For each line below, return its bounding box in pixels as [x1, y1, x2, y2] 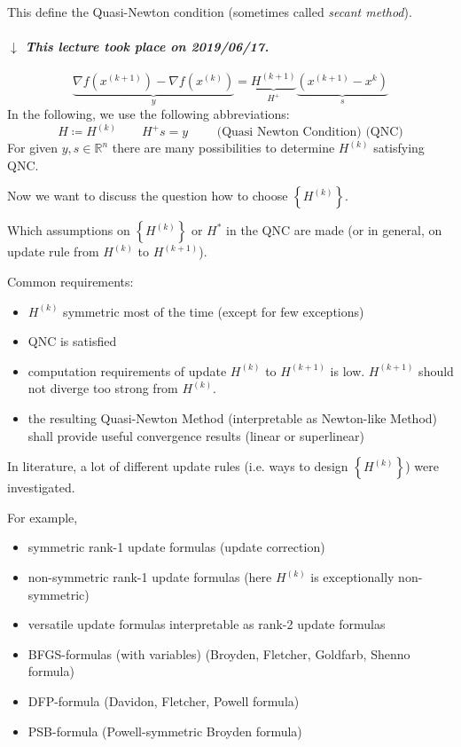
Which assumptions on [7, 221, 130, 240]
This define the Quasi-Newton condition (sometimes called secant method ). [7, 3, 412, 20]
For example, [7, 507, 78, 526]
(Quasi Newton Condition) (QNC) [216, 126, 403, 139]
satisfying [373, 138, 425, 157]
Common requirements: [7, 272, 134, 291]
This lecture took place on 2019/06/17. [25, 37, 270, 56]
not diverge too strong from [27, 379, 178, 397]
